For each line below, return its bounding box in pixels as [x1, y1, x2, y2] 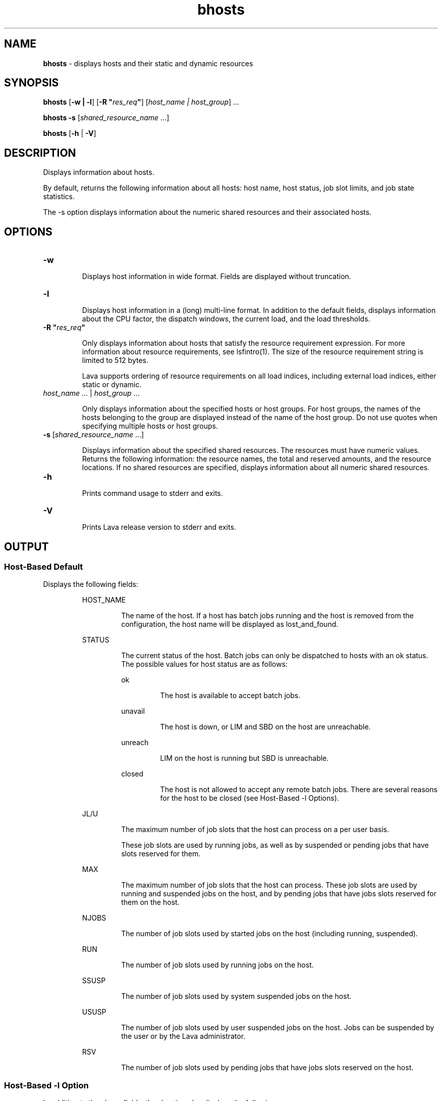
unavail [121, 707, 145, 716]
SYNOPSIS [4, 76, 59, 89]
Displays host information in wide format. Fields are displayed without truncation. [82, 272, 351, 281]
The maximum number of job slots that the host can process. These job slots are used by [121, 881, 417, 890]
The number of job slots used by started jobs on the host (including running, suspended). [121, 929, 418, 938]
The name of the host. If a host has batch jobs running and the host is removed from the [121, 611, 414, 620]
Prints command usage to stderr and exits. [82, 489, 223, 498]
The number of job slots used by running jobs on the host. [121, 960, 314, 970]
